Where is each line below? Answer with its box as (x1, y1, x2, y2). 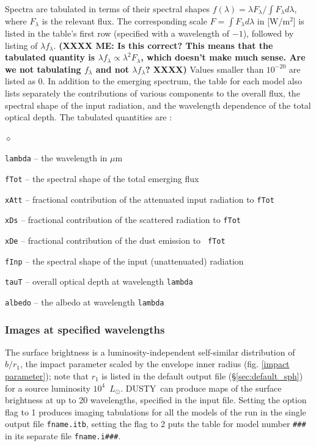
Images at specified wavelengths (5, 321, 165, 337)
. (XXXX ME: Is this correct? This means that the (53, 38, 273, 51)
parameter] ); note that (5, 370, 89, 382)
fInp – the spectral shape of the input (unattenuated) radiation (5, 254, 244, 267)
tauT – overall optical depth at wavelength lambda (5, 275, 193, 288)
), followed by (243, 27, 294, 39)
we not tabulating (5, 62, 81, 75)
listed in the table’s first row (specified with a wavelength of (5, 27, 230, 39)
